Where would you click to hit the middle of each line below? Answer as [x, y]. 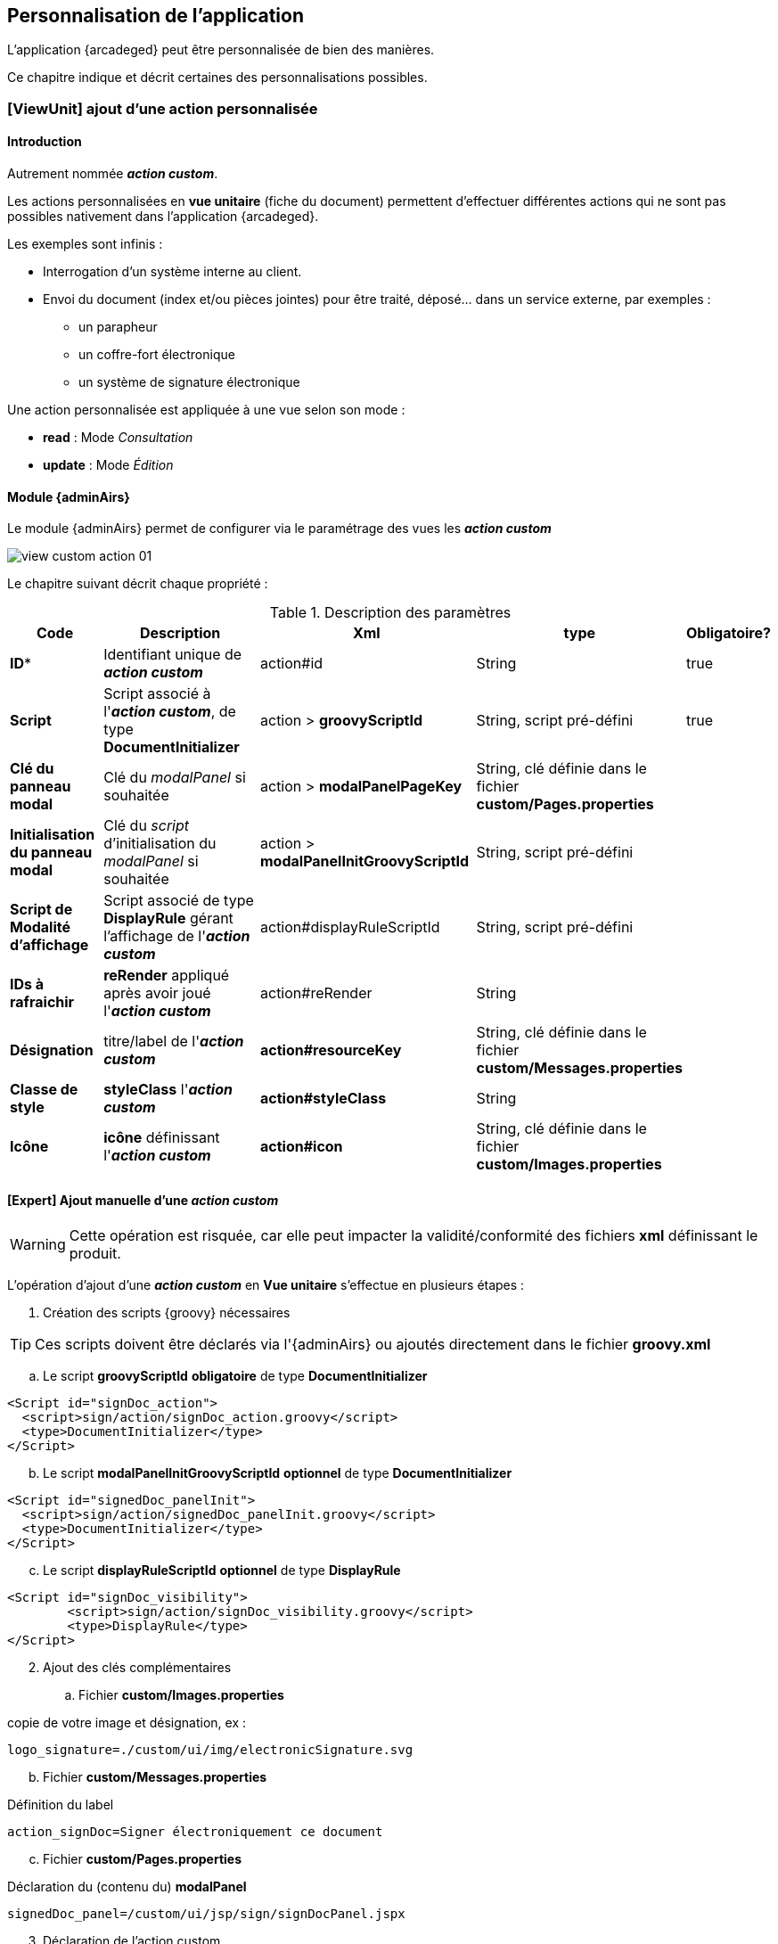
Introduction [45, 142]
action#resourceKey [331, 1050]
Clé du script [147, 826]
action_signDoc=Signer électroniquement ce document [195, 1832]
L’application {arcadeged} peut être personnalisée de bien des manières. [221, 50]
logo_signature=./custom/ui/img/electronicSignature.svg [210, 1750]
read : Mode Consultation [118, 438]
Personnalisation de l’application [156, 16]
